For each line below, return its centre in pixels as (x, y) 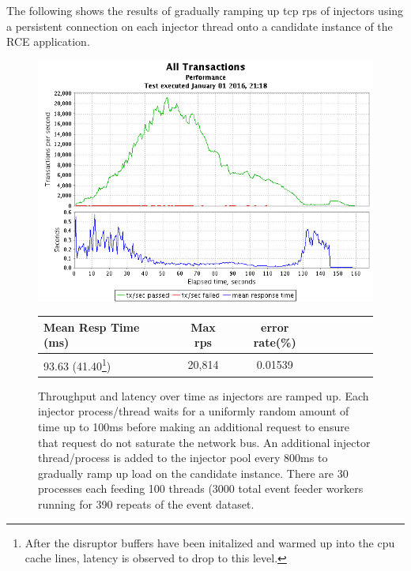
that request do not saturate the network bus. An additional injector (204, 442)
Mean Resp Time (92, 327)
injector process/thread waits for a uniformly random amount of (194, 411)
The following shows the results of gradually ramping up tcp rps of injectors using (205, 10)
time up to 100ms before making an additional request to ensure (194, 426)
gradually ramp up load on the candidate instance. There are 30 (193, 473)
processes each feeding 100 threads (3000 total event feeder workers (201, 488)
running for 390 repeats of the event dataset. (146, 503)
